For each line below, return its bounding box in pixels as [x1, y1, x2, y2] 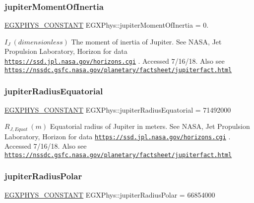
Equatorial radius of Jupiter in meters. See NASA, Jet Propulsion [50, 121, 250, 131]
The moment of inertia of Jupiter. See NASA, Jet [71, 36, 222, 46]
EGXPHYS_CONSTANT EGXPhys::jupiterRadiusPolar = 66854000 [4, 189, 215, 200]
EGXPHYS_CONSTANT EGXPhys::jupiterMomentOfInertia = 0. [4, 20, 209, 30]
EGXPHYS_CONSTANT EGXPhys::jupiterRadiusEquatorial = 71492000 [4, 104, 231, 115]
